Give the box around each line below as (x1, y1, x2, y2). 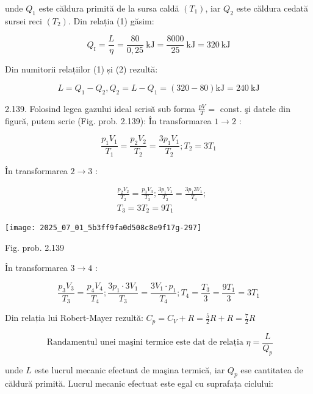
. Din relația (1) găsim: (68, 14, 154, 27)
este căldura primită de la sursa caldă (38, 2, 179, 14)
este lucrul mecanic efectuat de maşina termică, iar (34, 363, 225, 376)
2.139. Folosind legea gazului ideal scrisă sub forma (5, 102, 196, 114)
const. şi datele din (220, 102, 290, 114)
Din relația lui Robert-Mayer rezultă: (5, 311, 143, 324)
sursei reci (5, 14, 42, 27)
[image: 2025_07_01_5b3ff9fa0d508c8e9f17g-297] (5, 223, 202, 233)
